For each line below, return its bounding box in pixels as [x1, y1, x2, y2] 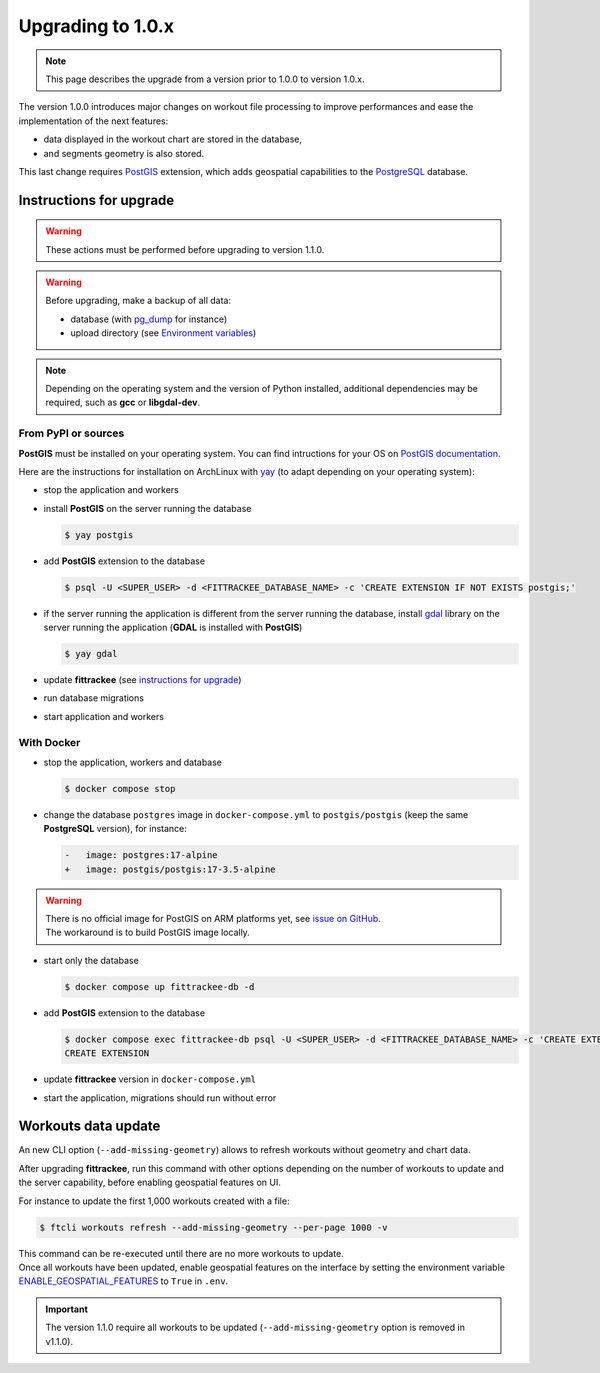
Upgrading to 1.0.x [18, 15, 175, 37]
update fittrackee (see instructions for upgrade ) [43, 674, 242, 686]
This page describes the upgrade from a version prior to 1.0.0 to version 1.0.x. [45, 73, 365, 85]
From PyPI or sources [18, 426, 125, 440]
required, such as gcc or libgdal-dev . [45, 396, 201, 409]
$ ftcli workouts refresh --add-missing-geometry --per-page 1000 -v [39, 1221, 388, 1233]
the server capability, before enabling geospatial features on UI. [18, 1176, 282, 1189]
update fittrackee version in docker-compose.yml [43, 1073, 257, 1085]
